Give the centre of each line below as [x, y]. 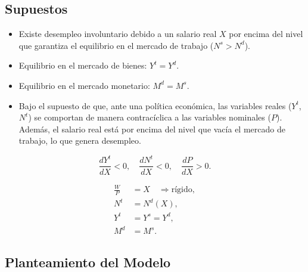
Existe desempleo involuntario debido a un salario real [118, 34]
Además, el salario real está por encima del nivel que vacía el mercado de [152, 129]
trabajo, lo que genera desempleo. [80, 140]
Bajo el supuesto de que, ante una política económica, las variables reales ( [155, 105]
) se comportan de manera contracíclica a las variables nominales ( [150, 117]
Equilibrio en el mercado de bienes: [83, 65]
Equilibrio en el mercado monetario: [84, 85]
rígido [182, 190]
